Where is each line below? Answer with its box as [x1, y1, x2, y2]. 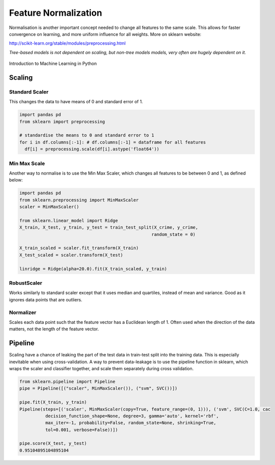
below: [9, 177, 23, 183]
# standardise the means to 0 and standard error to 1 [19, 133, 154, 138]
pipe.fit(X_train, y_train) [19, 400, 87, 405]
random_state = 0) [151, 232, 196, 237]
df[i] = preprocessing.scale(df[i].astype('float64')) [25, 146, 160, 152]
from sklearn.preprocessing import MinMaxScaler [19, 197, 139, 203]
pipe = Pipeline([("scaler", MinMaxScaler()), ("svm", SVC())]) [19, 386, 178, 391]
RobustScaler [9, 279, 43, 286]
